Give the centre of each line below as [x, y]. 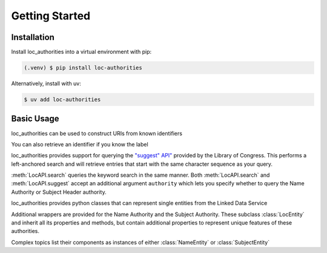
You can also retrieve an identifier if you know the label [80, 144]
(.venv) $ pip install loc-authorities [83, 68]
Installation [33, 37]
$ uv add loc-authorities [62, 100]
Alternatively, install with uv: [46, 84]
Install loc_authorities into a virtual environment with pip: [81, 52]
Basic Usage [35, 119]
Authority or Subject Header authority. [59, 192]
